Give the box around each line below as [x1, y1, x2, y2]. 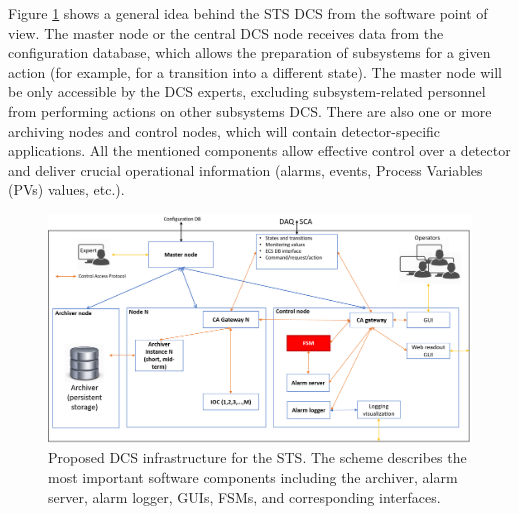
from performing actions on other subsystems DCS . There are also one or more [8, 100, 492, 121]
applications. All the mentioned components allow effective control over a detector [8, 140, 511, 161]
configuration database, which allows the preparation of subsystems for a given [8, 42, 491, 63]
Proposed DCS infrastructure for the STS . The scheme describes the [48, 447, 467, 468]
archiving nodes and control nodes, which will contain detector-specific [8, 120, 441, 141]
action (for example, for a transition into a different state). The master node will [8, 61, 502, 82]
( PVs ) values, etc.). [8, 179, 125, 200]
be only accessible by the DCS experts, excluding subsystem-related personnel [8, 81, 486, 102]
